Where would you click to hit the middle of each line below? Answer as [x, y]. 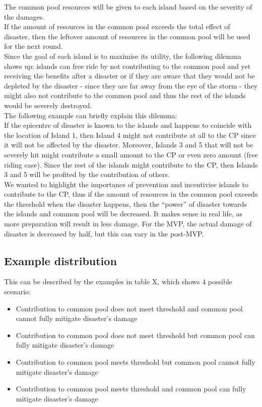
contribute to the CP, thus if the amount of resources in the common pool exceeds [131, 194]
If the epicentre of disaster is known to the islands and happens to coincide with [128, 125]
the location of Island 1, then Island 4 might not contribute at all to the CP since [130, 135]
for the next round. [34, 46]
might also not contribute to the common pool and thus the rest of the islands [125, 95]
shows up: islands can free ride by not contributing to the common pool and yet [127, 66]
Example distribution [60, 260]
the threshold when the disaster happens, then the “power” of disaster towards [125, 203]
